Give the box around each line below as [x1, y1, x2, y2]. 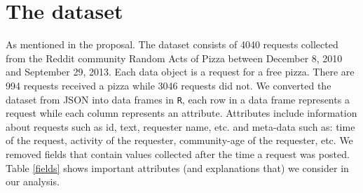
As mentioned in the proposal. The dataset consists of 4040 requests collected [6, 37, 338, 52]
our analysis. [6, 174, 60, 189]
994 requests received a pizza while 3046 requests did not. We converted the [6, 78, 331, 92]
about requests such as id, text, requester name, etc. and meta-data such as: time [6, 119, 355, 134]
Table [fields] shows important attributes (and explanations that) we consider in [6, 160, 349, 175]
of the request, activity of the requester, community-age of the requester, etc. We [6, 133, 353, 148]
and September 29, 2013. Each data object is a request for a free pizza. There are [6, 64, 355, 79]
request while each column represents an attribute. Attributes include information [6, 106, 357, 120]
